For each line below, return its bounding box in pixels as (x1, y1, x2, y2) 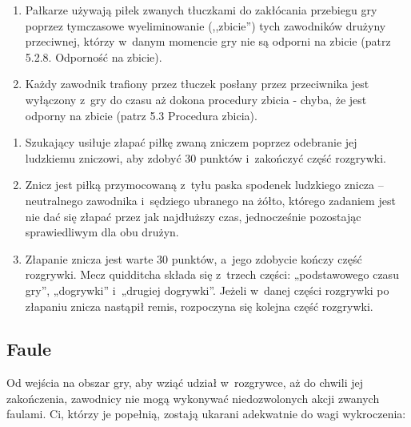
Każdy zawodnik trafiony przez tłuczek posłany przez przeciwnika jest (25, 75, 369, 92)
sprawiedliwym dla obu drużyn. (25, 224, 179, 240)
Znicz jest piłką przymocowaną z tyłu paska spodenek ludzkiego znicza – (25, 176, 384, 193)
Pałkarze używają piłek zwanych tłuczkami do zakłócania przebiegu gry (25, 2, 377, 18)
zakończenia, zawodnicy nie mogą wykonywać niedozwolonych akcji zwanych (6, 389, 380, 406)
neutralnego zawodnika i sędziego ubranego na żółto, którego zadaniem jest (25, 191, 396, 208)
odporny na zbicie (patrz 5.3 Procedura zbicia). (25, 107, 257, 123)
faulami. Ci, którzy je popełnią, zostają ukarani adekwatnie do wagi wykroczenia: (6, 405, 406, 422)
